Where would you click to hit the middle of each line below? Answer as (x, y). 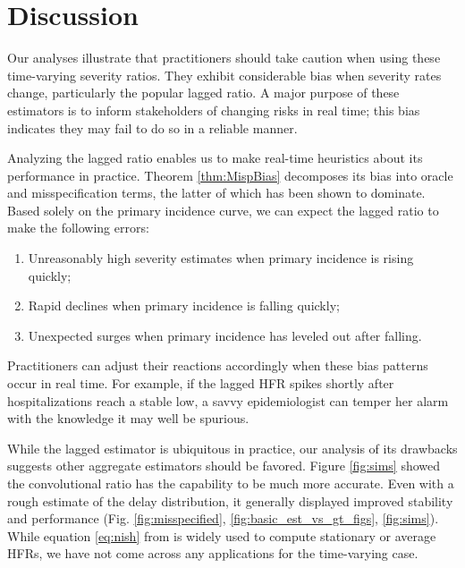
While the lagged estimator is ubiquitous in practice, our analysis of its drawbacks (232, 448)
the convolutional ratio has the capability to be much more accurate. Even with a (231, 483)
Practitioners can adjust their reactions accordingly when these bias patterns (218, 365)
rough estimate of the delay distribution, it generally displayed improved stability (230, 500)
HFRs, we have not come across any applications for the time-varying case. (213, 553)
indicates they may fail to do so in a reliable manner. (152, 127)
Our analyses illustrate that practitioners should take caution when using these (224, 58)
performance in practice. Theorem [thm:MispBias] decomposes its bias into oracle (230, 175)
